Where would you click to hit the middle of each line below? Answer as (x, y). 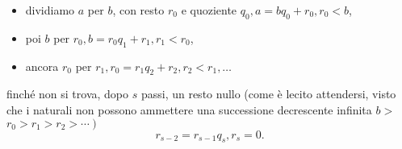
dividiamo (50, 10)
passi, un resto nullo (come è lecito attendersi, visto (268, 94)
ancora (42, 66)
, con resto (138, 10)
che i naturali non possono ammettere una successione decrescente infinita (189, 109)
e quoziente (209, 10)
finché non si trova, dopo (68, 94)
